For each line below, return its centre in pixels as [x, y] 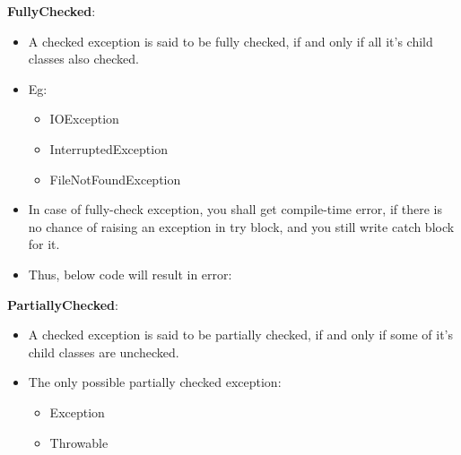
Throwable [79, 442]
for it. [44, 244]
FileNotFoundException [115, 179]
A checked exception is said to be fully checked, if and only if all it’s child [230, 41]
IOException [84, 119]
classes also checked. [83, 59]
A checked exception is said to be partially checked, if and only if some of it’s [240, 335]
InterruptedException [109, 148]
